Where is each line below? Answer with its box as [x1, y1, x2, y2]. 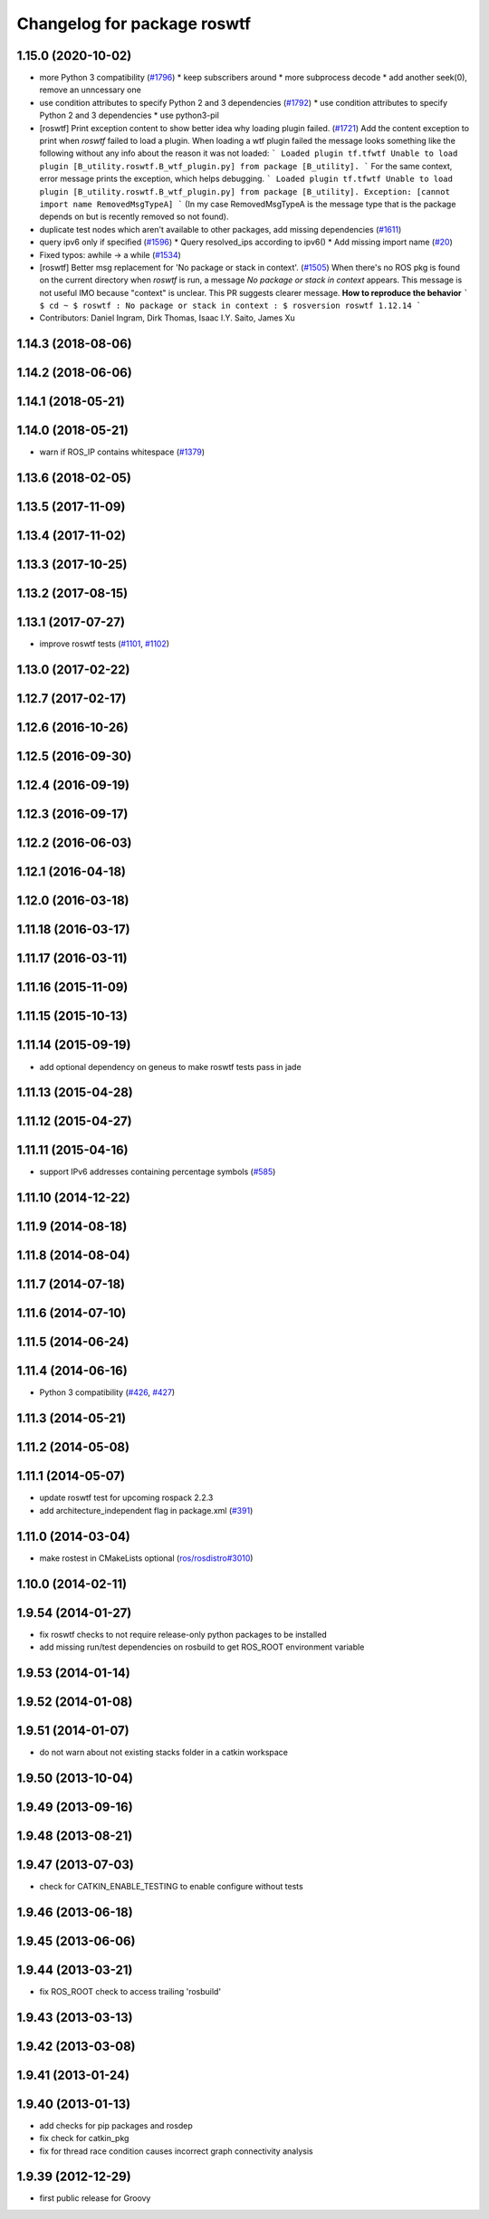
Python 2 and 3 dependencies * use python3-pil [39, 110, 219, 121]
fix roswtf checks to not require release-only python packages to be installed [39, 1629, 327, 1640]
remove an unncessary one [39, 84, 142, 95]
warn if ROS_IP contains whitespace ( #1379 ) [39, 446, 206, 457]
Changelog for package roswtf [16, 14, 252, 33]
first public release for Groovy [39, 2193, 151, 2204]
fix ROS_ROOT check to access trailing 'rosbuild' [39, 1985, 222, 1996]
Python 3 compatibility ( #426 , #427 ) [39, 1387, 176, 1398]
